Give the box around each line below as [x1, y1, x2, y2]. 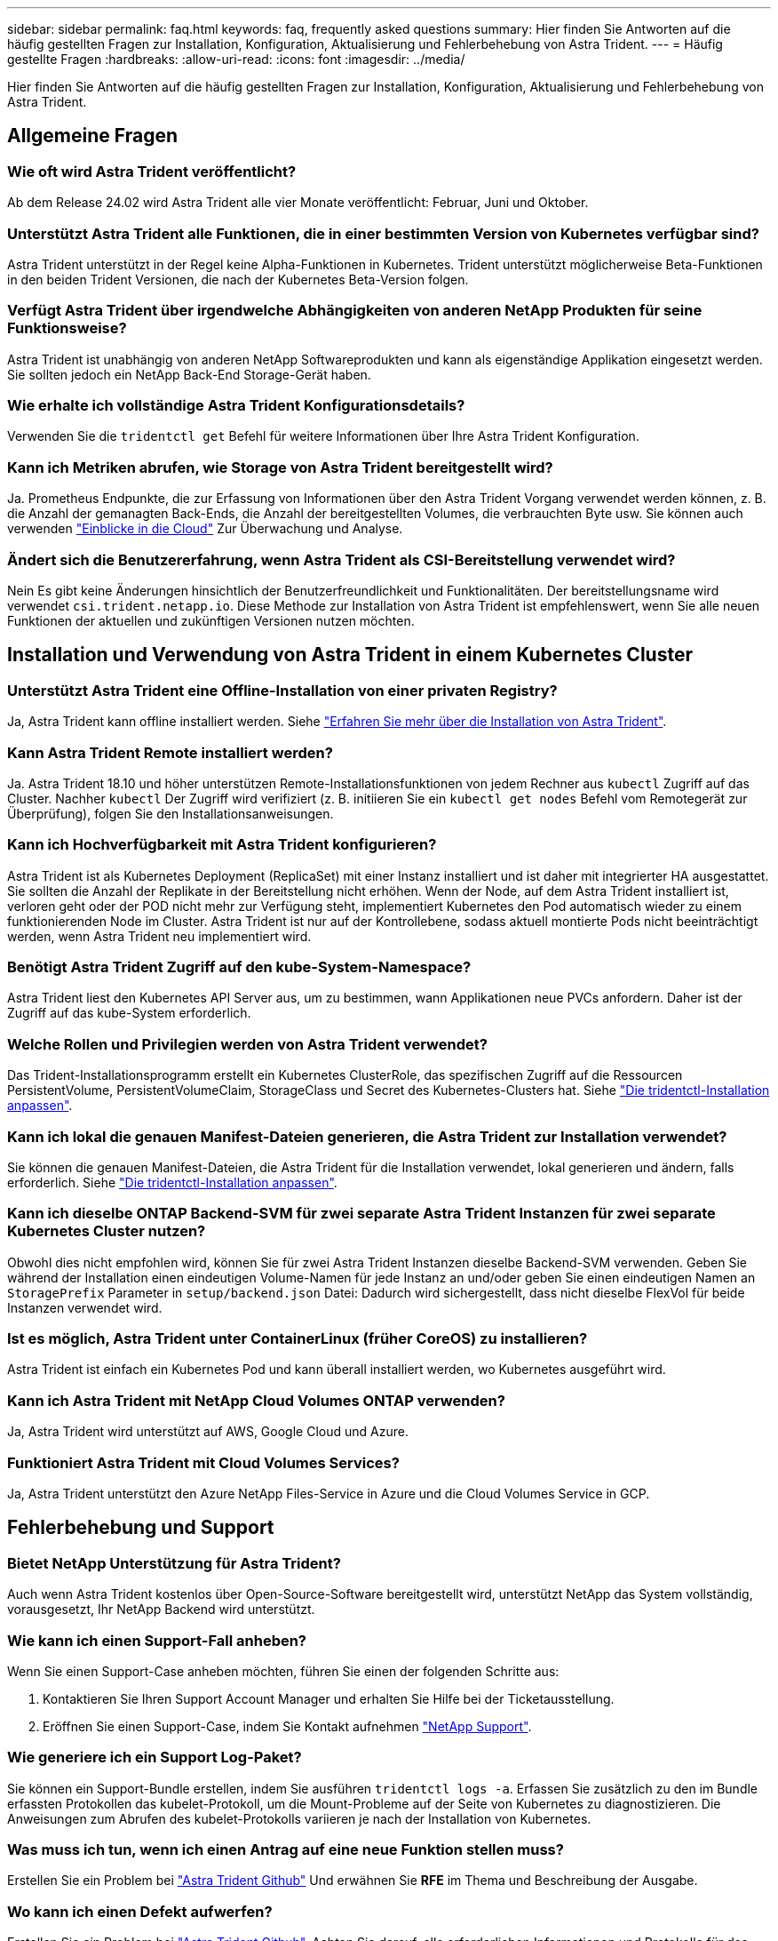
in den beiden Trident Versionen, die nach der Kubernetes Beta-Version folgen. [7, 271, 469, 287]
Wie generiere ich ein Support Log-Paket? [7, 1748, 302, 1767]
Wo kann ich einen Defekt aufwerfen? [7, 1902, 273, 1921]
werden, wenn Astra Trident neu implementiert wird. [7, 928, 312, 944]
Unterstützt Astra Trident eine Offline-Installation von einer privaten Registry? [7, 681, 558, 699]
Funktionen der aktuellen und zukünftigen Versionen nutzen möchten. [7, 612, 415, 628]
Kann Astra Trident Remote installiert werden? [7, 743, 333, 762]
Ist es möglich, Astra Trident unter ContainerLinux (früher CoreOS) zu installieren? [7, 1330, 588, 1348]
